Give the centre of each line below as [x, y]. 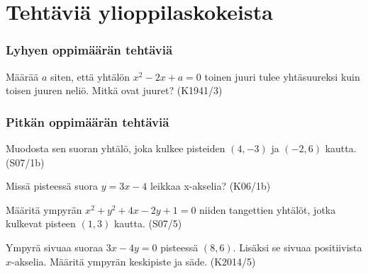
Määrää [22, 76]
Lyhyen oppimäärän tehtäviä [89, 50]
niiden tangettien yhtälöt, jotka [268, 209]
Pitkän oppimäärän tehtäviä [88, 121]
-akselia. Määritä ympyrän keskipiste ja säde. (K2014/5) [134, 261]
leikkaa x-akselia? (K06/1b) [210, 186]
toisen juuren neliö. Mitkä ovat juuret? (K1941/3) [114, 90]
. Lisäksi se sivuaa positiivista [297, 247]
